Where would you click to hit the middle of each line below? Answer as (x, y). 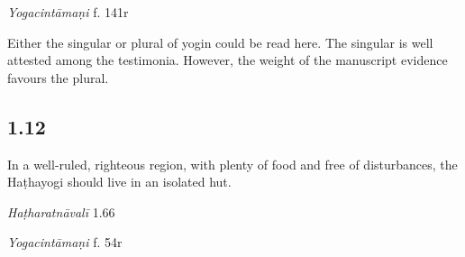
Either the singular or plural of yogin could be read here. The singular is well (220, 42)
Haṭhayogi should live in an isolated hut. (119, 182)
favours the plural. (58, 77)
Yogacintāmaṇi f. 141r (68, 12)
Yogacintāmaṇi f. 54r (65, 242)
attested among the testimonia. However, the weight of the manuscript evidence (228, 60)
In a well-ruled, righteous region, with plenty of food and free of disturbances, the (232, 164)
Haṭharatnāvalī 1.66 (61, 211)
